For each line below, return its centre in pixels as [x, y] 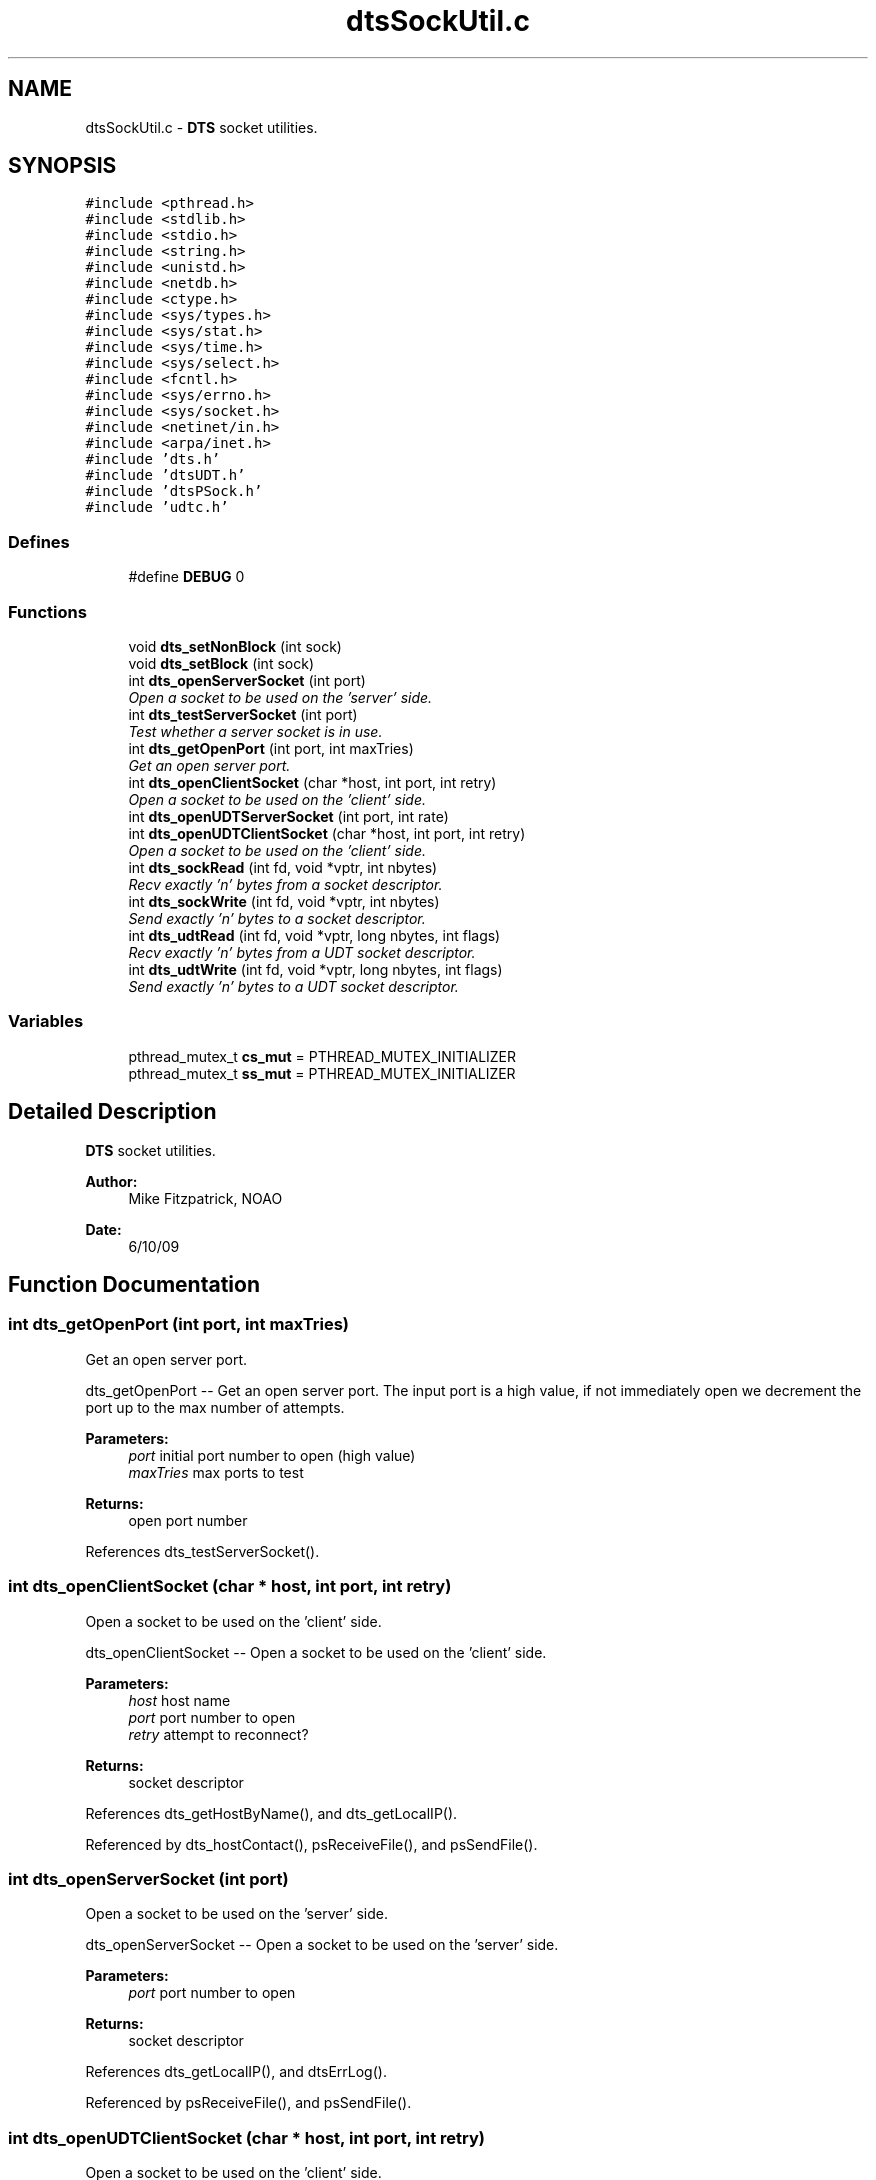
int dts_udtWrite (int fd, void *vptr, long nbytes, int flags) [315, 969]
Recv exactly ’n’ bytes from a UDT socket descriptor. [302, 952]
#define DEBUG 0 [186, 577]
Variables [46, 1021]
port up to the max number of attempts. [215, 1407]
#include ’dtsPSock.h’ [174, 491]
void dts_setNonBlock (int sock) [235, 646]
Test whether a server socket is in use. [255, 731]
